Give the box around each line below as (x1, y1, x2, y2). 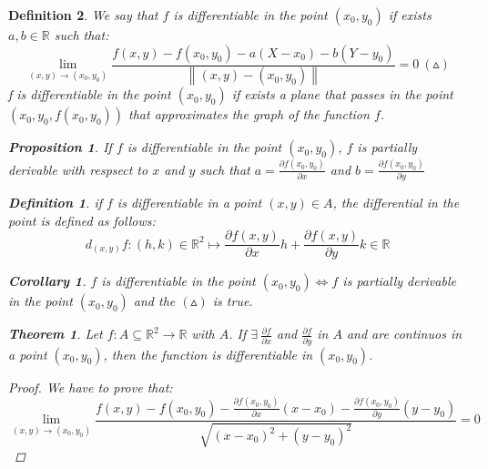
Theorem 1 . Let (8, 324, 103, 343)
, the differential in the (332, 193, 460, 212)
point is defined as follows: (8, 210, 156, 229)
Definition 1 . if (8, 193, 102, 212)
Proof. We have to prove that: (8, 377, 173, 396)
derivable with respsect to (8, 159, 148, 178)
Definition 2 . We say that (8, 5, 158, 24)
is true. (212, 291, 253, 311)
